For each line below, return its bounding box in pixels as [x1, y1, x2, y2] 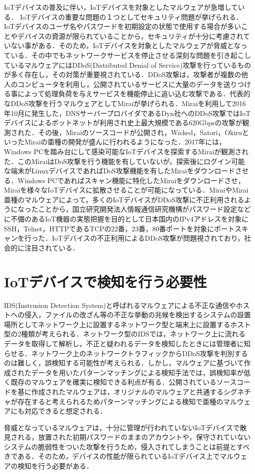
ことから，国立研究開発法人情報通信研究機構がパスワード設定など [38, 204, 251, 214]
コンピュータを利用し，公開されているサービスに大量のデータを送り [17, 79, 237, 89]
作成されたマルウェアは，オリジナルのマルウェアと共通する [31, 386, 224, 396]
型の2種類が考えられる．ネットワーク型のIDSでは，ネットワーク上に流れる [4, 329, 246, 339]
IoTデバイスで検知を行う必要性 [4, 271, 207, 291]
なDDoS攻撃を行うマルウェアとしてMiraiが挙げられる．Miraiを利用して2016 [4, 98, 246, 108]
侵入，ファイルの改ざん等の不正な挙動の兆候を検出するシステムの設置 [24, 309, 251, 320]
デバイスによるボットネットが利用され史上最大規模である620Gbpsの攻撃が [4, 117, 243, 128]
